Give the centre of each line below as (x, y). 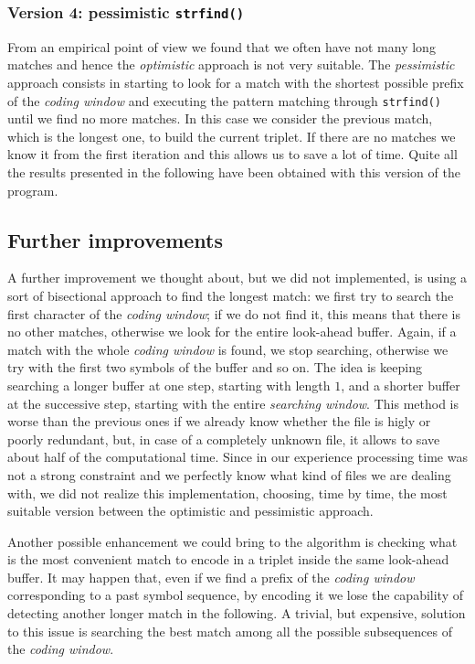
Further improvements (116, 239)
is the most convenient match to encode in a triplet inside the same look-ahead (228, 559)
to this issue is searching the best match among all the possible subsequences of (230, 631)
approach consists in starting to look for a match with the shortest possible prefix (236, 82)
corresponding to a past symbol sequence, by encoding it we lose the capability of (235, 595)
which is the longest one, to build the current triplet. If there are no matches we (232, 136)
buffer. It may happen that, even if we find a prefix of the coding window (211, 577)
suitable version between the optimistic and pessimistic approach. (190, 511)
